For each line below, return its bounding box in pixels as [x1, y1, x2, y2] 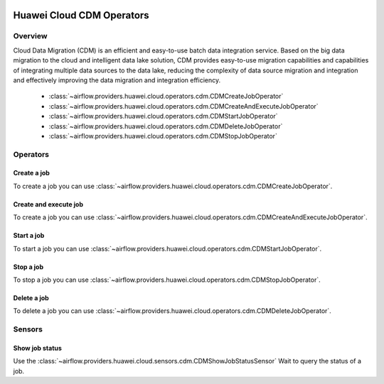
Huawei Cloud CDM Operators [13, 9, 149, 21]
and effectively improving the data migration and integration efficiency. [13, 75, 220, 84]
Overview [13, 31, 48, 41]
